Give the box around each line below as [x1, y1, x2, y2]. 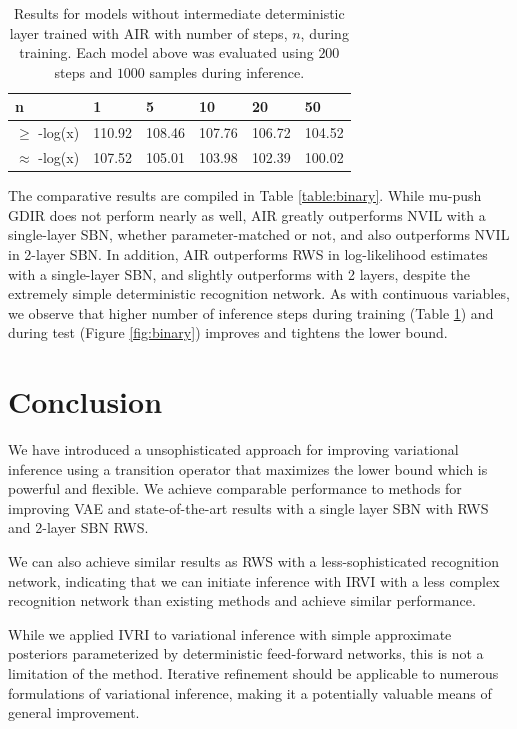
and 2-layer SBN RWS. [8, 517, 149, 538]
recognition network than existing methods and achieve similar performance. [8, 590, 476, 611]
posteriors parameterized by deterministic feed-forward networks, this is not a [8, 643, 484, 664]
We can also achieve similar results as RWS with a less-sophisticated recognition [8, 551, 499, 571]
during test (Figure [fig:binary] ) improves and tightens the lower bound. [8, 322, 448, 343]
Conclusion [8, 381, 163, 422]
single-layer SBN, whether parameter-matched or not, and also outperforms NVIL [8, 224, 510, 245]
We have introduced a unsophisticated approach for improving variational [8, 439, 459, 460]
